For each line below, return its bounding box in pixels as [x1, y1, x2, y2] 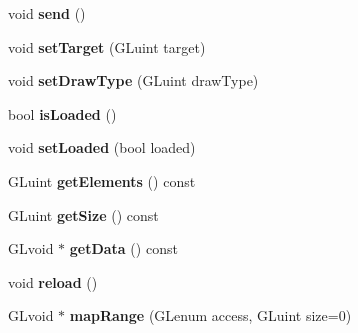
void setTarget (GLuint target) [8, 36, 206, 57]
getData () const [69, 238, 178, 259]
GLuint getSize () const [8, 204, 159, 225]
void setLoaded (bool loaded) [8, 137, 196, 158]
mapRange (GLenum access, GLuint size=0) [69, 305, 352, 326]
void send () [8, 3, 86, 23]
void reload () [8, 271, 98, 292]
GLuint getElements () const [8, 170, 196, 191]
